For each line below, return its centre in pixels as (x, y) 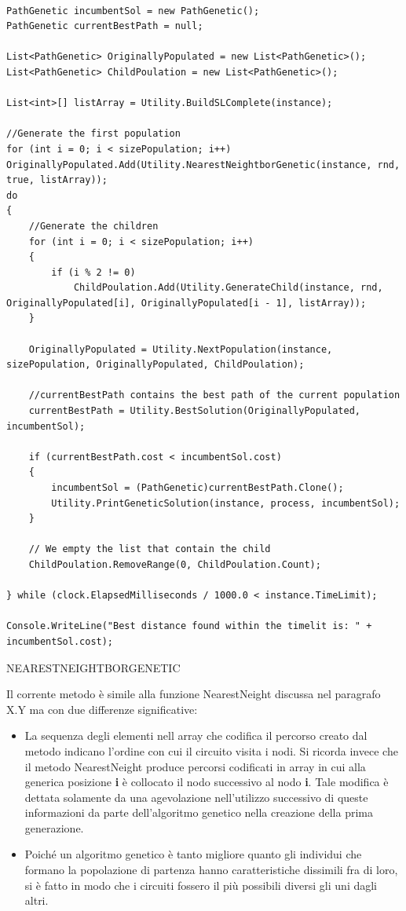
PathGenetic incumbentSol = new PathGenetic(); (133, 11)
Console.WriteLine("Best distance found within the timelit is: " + (189, 626)
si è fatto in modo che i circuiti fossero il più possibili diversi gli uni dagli (201, 885)
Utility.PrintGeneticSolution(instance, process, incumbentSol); (226, 503)
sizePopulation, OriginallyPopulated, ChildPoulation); (155, 365)
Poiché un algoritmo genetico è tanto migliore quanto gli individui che (193, 854)
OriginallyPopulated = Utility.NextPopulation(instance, (181, 349)
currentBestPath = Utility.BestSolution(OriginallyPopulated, (195, 411)
